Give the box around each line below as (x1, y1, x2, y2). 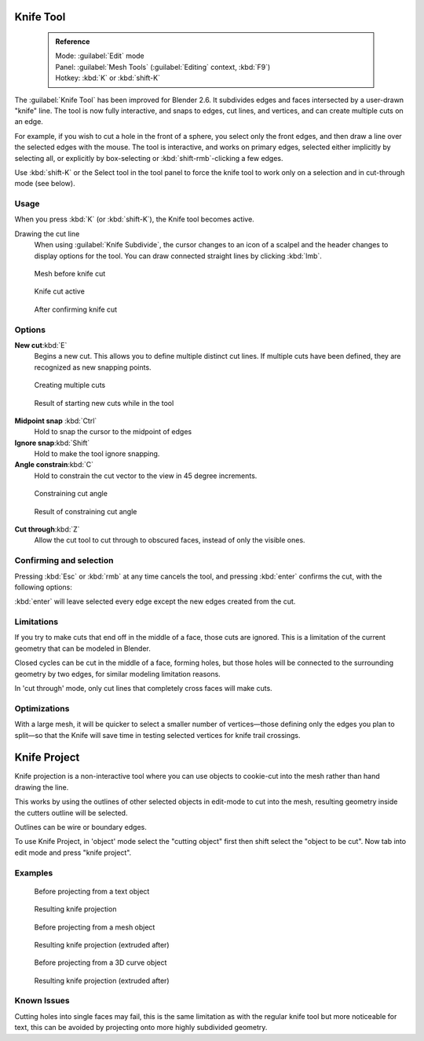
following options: (14, 582, 72, 592)
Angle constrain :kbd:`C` (14, 460, 94, 469)
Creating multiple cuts (34, 381, 106, 390)
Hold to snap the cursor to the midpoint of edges (34, 427, 192, 436)
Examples (14, 867, 53, 878)
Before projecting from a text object (34, 886, 150, 896)
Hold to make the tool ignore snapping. (34, 449, 160, 458)
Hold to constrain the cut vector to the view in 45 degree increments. (34, 471, 258, 480)
